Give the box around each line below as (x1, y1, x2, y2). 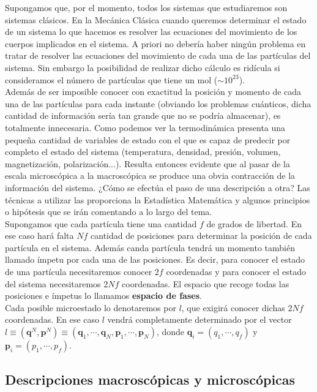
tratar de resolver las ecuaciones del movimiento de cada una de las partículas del (5, 49, 311, 62)
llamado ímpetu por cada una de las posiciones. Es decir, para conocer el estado (5, 253, 305, 266)
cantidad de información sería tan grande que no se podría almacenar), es (5, 109, 281, 122)
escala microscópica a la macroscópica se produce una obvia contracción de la (5, 169, 296, 182)
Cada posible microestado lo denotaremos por (5, 301, 176, 314)
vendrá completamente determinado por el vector (107, 313, 292, 326)
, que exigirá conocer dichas (181, 301, 285, 314)
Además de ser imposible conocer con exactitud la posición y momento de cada (5, 85, 302, 98)
